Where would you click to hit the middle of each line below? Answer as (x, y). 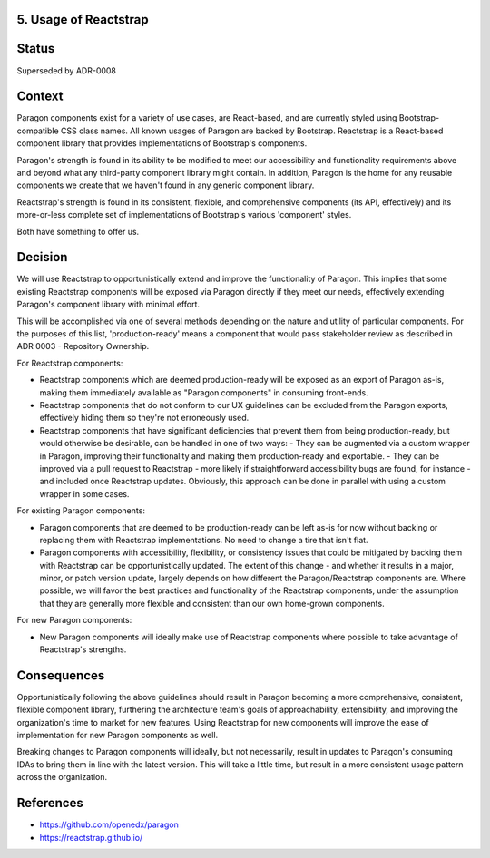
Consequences (61, 675)
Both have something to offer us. (78, 231)
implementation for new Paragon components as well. (118, 736)
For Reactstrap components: (70, 363)
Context (40, 97)
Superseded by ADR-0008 (67, 70)
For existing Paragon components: (81, 511)
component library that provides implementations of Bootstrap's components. (162, 143)
